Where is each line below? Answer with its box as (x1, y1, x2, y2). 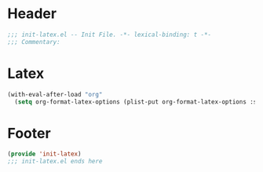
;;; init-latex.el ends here (7, 158, 103, 166)
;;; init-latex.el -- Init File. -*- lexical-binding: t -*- (7, 31, 212, 38)
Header (7, 5, 57, 23)
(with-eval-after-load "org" (7, 90, 103, 98)
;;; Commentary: (7, 38, 60, 46)
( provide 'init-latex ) (7, 150, 82, 158)
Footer (7, 124, 52, 142)
